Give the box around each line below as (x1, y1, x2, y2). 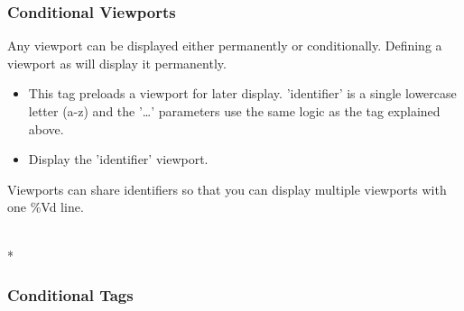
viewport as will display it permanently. (7, 53, 227, 72)
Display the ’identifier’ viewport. (28, 150, 209, 169)
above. (28, 119, 64, 138)
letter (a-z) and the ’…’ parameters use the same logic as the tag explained (28, 102, 441, 120)
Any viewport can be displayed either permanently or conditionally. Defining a (7, 36, 442, 55)
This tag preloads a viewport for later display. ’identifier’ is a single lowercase (28, 84, 457, 103)
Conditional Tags (7, 284, 134, 306)
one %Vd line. (7, 197, 84, 216)
